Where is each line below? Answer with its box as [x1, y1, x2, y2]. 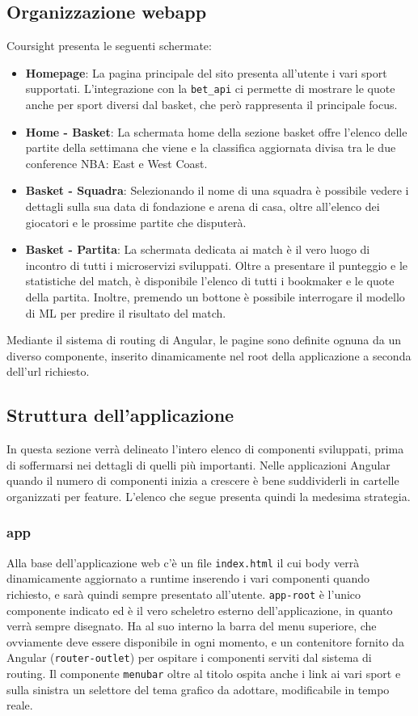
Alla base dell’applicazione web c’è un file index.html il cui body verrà [6, 554, 360, 571]
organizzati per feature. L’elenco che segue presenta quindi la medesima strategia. [6, 487, 411, 504]
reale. [6, 697, 33, 714]
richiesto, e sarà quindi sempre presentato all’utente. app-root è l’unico [6, 586, 361, 602]
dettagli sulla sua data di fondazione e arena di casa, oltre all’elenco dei [25, 198, 380, 215]
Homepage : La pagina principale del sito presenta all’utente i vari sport [25, 64, 387, 81]
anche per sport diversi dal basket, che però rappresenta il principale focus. [25, 96, 398, 113]
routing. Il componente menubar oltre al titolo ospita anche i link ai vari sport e [6, 665, 401, 682]
